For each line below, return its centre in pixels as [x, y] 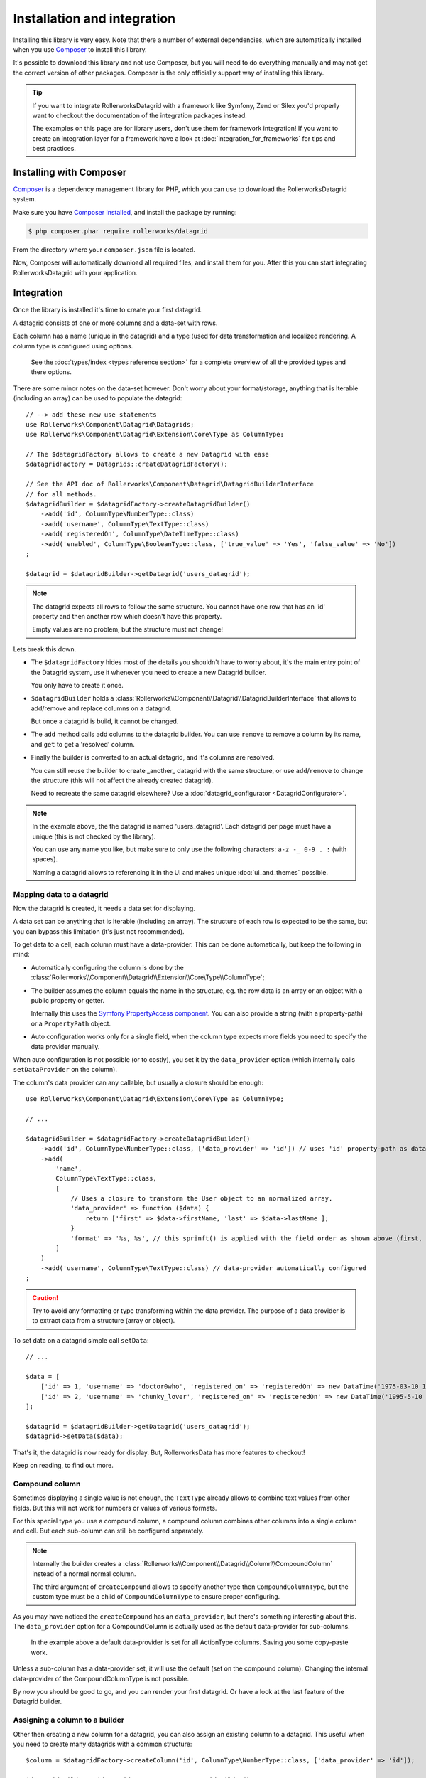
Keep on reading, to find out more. [63, 1466]
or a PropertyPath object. [71, 1023]
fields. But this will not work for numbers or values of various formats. [115, 1508]
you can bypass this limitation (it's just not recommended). [99, 931]
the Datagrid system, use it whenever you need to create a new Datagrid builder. [148, 672]
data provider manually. [65, 1046]
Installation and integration [94, 18]
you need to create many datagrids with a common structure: [103, 1744]
